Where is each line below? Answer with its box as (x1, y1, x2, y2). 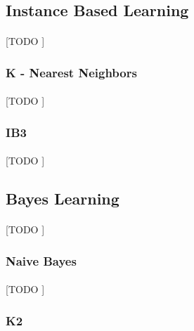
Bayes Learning (6, 188, 119, 209)
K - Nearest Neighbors (6, 63, 137, 81)
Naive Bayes (6, 252, 77, 269)
